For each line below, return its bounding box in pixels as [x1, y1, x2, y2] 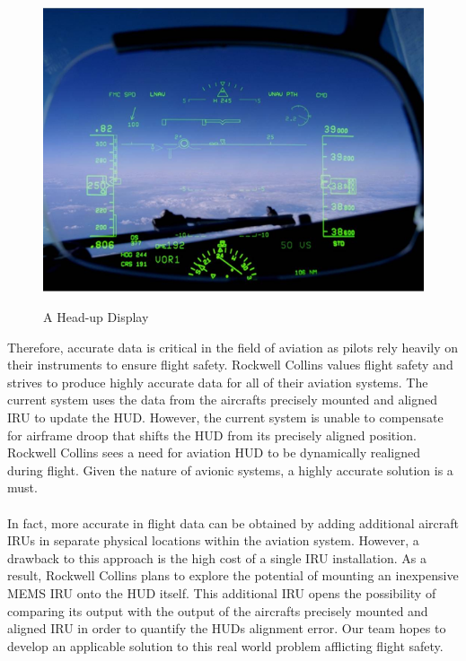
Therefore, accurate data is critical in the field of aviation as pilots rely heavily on [7, 337, 459, 356]
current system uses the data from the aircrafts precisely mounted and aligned [7, 390, 438, 409]
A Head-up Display [43, 308, 149, 326]
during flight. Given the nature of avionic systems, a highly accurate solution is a [7, 460, 453, 479]
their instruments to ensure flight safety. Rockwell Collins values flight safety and [7, 355, 453, 374]
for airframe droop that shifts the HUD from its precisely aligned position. [7, 425, 417, 444]
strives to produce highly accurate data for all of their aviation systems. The [7, 372, 428, 391]
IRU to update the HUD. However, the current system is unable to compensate [7, 408, 444, 426]
